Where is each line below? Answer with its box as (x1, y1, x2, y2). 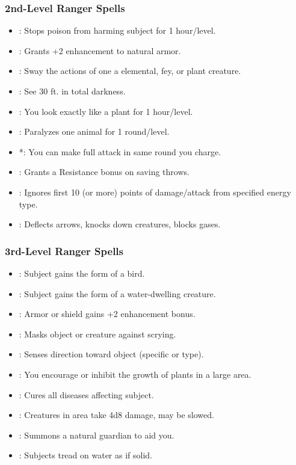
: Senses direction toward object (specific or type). (19, 348, 204, 360)
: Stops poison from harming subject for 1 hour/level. (19, 24, 216, 37)
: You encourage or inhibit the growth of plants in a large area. (19, 368, 251, 380)
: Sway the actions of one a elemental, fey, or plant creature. (19, 64, 241, 77)
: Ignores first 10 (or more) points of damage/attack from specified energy (19, 185, 291, 198)
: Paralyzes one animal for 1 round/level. (19, 125, 170, 138)
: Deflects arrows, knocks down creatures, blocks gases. (19, 218, 221, 230)
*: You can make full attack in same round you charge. (19, 145, 221, 158)
